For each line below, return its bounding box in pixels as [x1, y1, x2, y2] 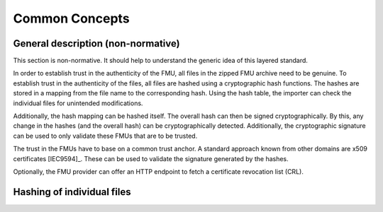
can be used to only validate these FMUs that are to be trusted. [13, 131, 198, 140]
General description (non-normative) [13, 37, 180, 49]
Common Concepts [13, 11, 131, 26]
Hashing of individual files [13, 186, 131, 198]
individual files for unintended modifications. [13, 99, 143, 107]
